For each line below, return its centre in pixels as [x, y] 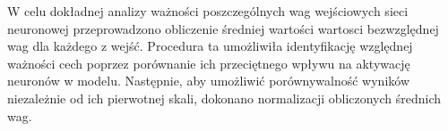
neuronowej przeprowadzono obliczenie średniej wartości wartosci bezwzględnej [223, 28]
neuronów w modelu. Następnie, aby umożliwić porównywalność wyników [209, 81]
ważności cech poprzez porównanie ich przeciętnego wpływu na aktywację [209, 63]
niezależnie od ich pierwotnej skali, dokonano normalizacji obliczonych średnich [224, 98]
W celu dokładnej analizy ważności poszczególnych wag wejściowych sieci [208, 11]
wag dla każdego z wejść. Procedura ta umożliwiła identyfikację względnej [210, 46]
